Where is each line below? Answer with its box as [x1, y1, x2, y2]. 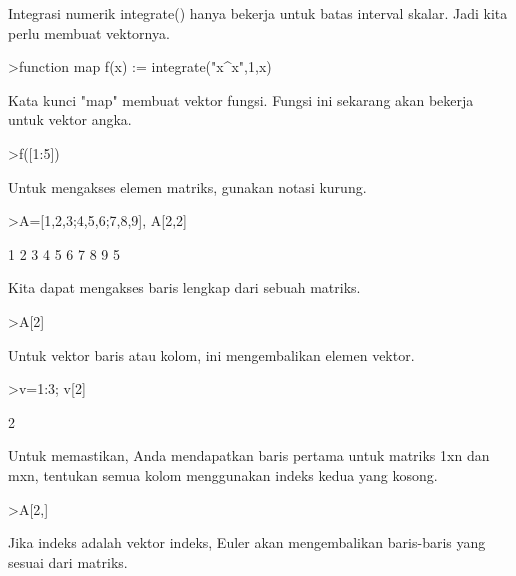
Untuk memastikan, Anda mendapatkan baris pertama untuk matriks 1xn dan [8, 445, 490, 466]
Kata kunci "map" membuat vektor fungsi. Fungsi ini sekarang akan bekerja [8, 89, 474, 110]
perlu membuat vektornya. [8, 22, 170, 43]
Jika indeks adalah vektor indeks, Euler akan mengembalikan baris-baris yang [8, 532, 486, 553]
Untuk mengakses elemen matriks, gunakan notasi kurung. [8, 176, 367, 197]
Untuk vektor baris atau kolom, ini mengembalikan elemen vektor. [8, 344, 415, 365]
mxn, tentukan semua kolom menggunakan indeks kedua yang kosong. [8, 464, 438, 485]
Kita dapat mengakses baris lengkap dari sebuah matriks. [8, 277, 361, 298]
